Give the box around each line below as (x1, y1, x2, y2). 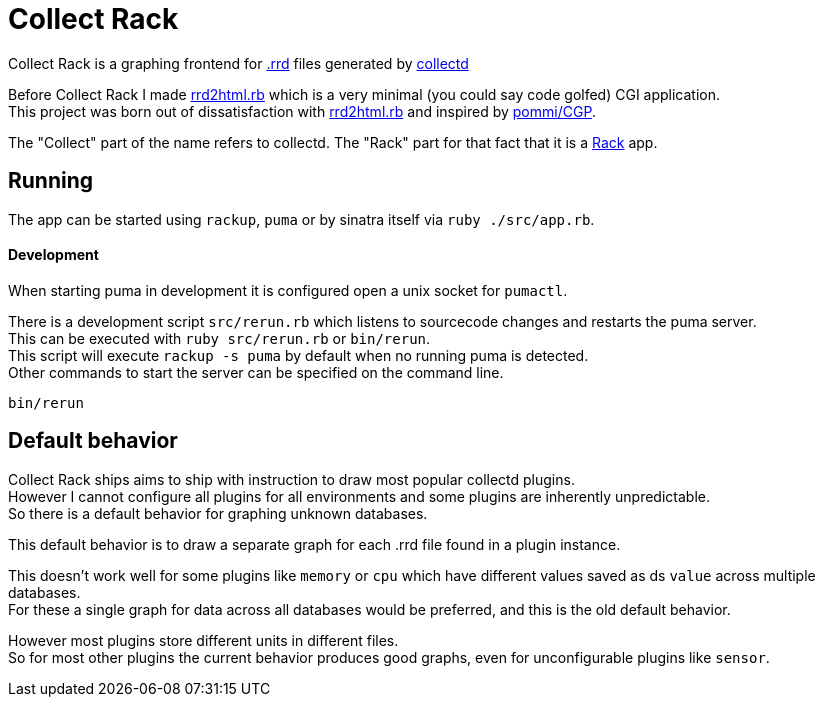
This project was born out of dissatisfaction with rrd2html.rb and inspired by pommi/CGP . (8, 102, 596, 120)
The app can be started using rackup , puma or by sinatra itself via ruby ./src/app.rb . (8, 210, 595, 228)
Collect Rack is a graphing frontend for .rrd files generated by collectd (8, 54, 469, 72)
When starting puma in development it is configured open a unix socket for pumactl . (8, 281, 568, 299)
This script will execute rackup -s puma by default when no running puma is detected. (8, 346, 589, 364)
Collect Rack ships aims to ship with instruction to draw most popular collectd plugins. (8, 470, 575, 488)
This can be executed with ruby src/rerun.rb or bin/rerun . (8, 329, 431, 347)
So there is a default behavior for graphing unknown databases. (8, 504, 428, 522)
